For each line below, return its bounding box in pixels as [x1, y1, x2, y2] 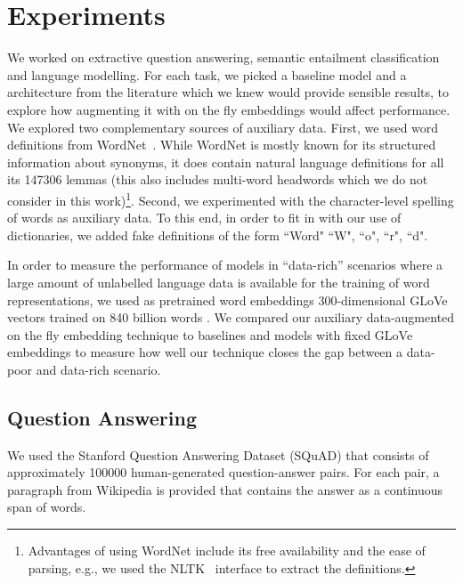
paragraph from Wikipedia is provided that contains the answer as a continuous [7, 480, 443, 498]
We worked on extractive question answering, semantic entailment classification [7, 48, 440, 67]
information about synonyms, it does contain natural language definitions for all [7, 152, 444, 171]
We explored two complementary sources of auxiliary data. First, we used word [7, 117, 439, 136]
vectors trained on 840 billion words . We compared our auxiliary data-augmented [7, 308, 455, 327]
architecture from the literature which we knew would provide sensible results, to [7, 83, 450, 101]
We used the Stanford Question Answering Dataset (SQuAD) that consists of [7, 445, 429, 464]
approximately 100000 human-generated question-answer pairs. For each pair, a [7, 463, 440, 482]
